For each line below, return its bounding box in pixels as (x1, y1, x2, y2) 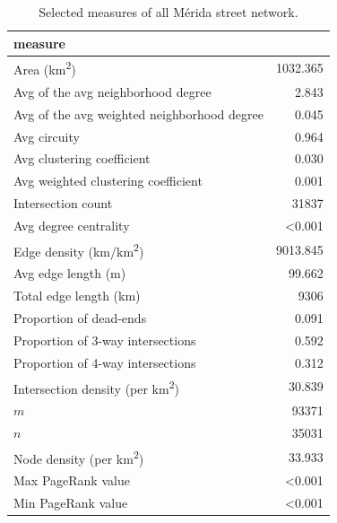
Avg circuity (13, 126, 80, 145)
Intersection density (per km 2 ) (13, 376, 179, 397)
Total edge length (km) (13, 286, 141, 305)
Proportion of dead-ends (13, 309, 147, 327)
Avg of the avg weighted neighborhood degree (13, 104, 264, 123)
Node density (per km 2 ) (13, 446, 144, 467)
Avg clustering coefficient (13, 149, 151, 168)
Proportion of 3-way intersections (13, 330, 196, 349)
